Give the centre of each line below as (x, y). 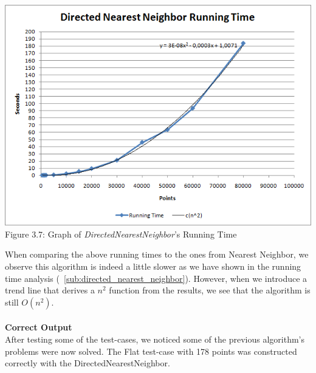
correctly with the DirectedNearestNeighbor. (88, 363)
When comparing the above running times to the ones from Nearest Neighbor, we (157, 254)
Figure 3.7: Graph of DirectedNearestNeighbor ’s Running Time (121, 234)
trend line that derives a (50, 290)
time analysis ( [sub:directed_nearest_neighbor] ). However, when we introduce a (156, 278)
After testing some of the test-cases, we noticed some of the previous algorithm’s (155, 339)
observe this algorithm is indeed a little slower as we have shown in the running (153, 266)
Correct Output (39, 327)
